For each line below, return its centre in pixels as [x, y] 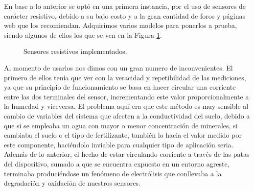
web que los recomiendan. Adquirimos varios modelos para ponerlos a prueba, [120, 25]
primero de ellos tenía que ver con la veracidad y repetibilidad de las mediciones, [125, 77]
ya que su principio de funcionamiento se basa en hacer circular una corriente [120, 87]
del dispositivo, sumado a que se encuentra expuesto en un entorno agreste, [117, 163]
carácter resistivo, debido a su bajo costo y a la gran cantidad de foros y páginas [125, 15]
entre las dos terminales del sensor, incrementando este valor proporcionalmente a [127, 96]
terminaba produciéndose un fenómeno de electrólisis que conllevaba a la [113, 173]
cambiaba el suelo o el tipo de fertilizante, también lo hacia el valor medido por [123, 135]
